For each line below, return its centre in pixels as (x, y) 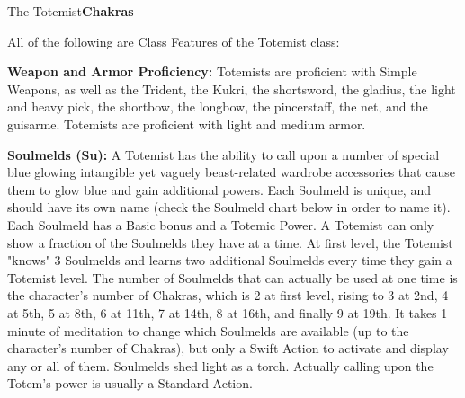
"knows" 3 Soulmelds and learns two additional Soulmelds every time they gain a (230, 260)
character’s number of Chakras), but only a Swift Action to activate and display (228, 348)
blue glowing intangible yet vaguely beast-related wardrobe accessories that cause (231, 172)
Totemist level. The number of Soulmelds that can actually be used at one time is (232, 277)
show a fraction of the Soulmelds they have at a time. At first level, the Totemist (230, 242)
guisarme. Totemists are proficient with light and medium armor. (187, 124)
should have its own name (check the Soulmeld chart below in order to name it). (229, 207)
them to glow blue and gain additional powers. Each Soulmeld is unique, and (219, 189)
